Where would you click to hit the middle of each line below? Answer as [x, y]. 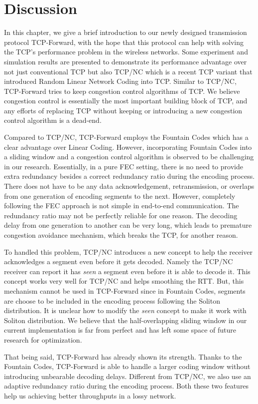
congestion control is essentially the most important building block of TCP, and [126, 101]
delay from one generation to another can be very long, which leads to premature [128, 225]
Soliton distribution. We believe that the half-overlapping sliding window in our [126, 320]
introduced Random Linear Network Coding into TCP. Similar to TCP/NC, [120, 81]
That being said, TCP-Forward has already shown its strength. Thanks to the [123, 356]
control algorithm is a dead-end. [53, 120]
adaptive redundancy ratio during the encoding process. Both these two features [127, 386]
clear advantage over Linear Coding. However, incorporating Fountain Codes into [128, 147]
